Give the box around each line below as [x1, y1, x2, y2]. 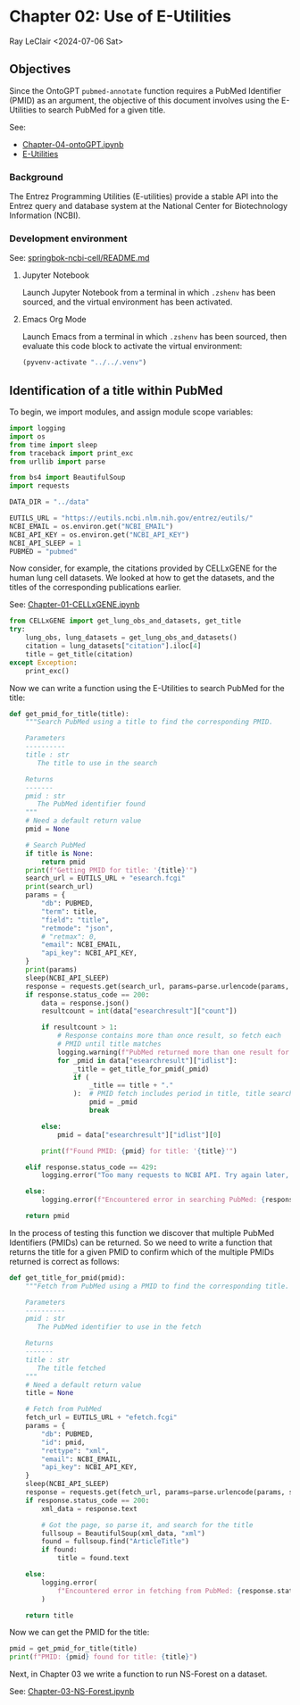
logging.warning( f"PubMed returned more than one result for [56, 1048, 290, 1057]
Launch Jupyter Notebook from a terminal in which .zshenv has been [21, 288, 276, 298]
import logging [9, 424, 66, 433]
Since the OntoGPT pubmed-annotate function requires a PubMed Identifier [9, 85, 282, 96]
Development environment [9, 232, 128, 245]
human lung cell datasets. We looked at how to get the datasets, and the [9, 573, 275, 583]
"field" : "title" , [41, 915, 110, 924]
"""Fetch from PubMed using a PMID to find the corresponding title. [25, 1282, 290, 1291]
